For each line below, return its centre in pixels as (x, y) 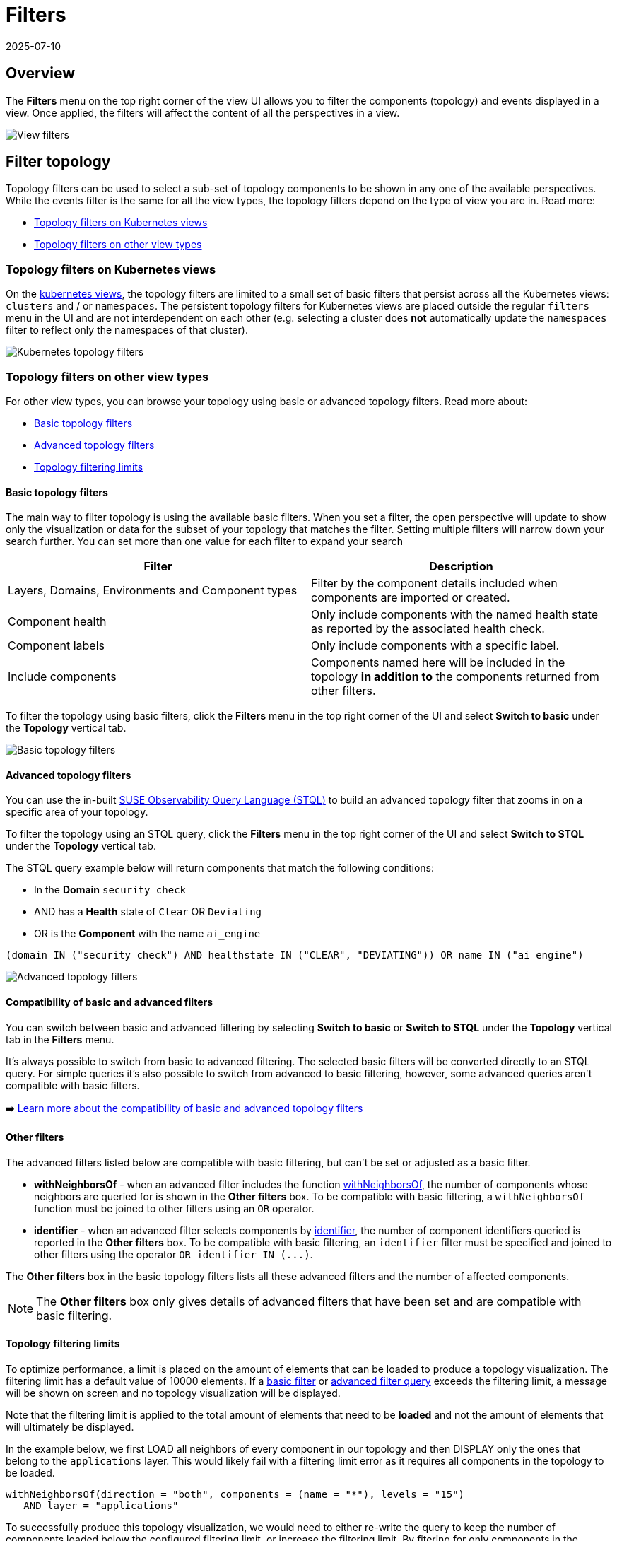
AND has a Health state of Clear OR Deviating (148, 912)
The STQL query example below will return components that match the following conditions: (220, 868)
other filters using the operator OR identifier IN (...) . (174, 1254)
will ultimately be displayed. (70, 1427)
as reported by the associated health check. (428, 629)
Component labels (56, 646)
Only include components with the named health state (455, 615)
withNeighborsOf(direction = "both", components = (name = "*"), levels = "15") (235, 1495)
